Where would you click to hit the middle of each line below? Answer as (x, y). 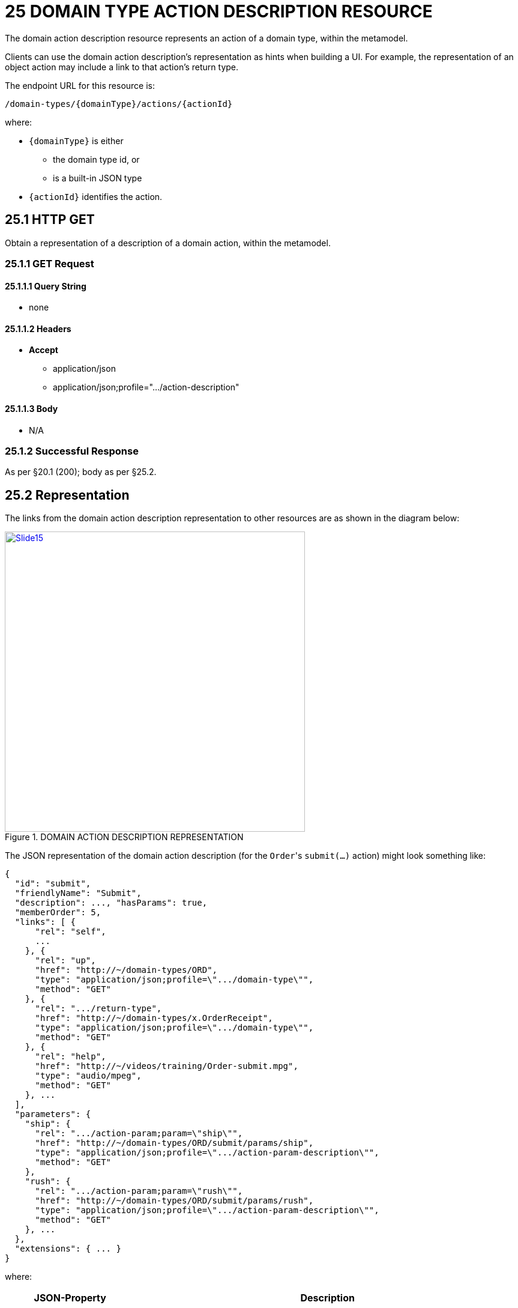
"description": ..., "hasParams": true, (111, 903)
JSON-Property (70, 1298)
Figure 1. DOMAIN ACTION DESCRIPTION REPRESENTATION (124, 837)
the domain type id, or (96, 159)
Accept (44, 350)
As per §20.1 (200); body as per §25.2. (81, 472)
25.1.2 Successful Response (72, 451)
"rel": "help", (71, 1057)
